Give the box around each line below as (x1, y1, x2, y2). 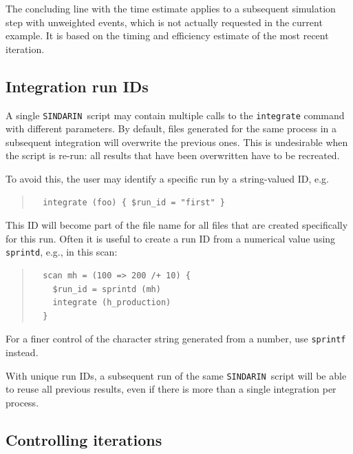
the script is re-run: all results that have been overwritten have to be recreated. (6, 148, 340, 163)
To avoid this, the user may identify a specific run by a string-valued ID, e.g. (6, 172, 330, 186)
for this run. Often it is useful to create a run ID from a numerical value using (6, 231, 336, 245)
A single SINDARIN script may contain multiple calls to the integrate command (6, 107, 345, 122)
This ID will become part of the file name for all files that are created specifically (6, 218, 348, 232)
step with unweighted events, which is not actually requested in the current (6, 14, 323, 29)
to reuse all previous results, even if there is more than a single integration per (6, 382, 336, 396)
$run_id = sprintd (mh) (52, 284, 161, 294)
